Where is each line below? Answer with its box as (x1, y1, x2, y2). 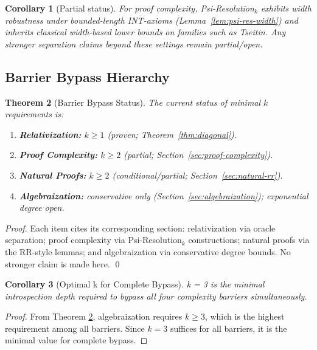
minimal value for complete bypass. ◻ (5, 334, 148, 346)
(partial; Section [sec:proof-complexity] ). (124, 148, 273, 161)
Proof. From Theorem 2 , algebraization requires (5, 310, 183, 323)
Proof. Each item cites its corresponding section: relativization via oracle (5, 221, 276, 234)
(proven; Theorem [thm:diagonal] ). (107, 128, 237, 140)
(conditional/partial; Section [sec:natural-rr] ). (112, 168, 283, 181)
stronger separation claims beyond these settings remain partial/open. (5, 37, 263, 50)
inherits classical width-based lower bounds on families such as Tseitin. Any (5, 26, 286, 38)
